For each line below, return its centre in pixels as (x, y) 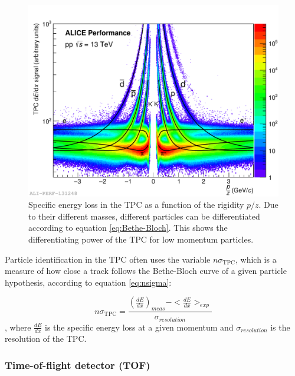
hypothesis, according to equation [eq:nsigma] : (88, 282)
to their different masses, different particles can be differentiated (144, 216)
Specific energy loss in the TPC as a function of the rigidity (136, 205)
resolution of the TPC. (46, 339)
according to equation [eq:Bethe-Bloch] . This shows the (128, 228)
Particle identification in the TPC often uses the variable (108, 259)
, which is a (256, 259)
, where (18, 327)
